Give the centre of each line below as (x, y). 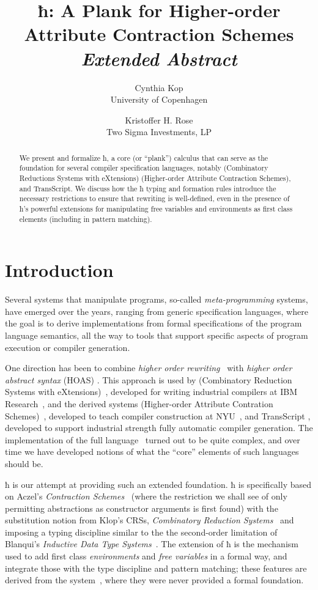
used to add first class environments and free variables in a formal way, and (146, 556)
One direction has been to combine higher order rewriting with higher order (149, 368)
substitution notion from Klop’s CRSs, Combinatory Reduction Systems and (150, 520)
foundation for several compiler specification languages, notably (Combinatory (144, 168)
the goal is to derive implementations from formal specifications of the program (153, 323)
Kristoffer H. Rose (159, 120)
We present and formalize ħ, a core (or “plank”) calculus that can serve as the (144, 157)
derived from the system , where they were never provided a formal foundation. (154, 580)
